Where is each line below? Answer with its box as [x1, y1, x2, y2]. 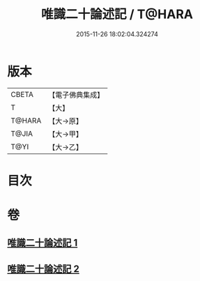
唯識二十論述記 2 [7, 263, 80, 275]
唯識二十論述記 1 [7, 237, 78, 249]
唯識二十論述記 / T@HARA [40, 6, 194, 22]
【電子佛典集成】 [48, 90, 105, 100]
